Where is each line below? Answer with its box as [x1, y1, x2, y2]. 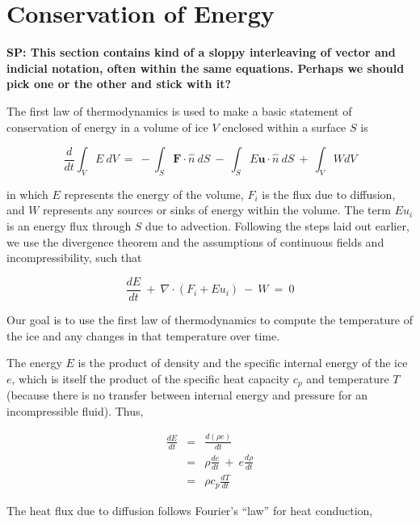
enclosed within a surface [222, 118, 346, 135]
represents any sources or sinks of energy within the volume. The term [43, 201, 391, 218]
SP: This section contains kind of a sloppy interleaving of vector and [6, 44, 396, 61]
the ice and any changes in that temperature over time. [6, 327, 280, 344]
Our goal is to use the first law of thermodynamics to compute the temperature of [6, 311, 413, 327]
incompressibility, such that [6, 249, 142, 266]
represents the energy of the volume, [64, 185, 244, 202]
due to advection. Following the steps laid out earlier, [145, 218, 409, 235]
